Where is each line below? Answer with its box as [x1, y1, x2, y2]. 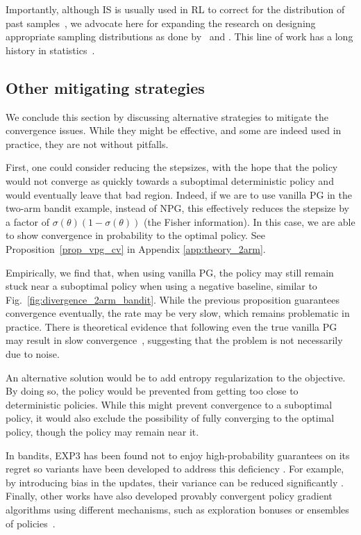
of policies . [6, 516, 56, 530]
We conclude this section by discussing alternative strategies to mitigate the [6, 109, 328, 124]
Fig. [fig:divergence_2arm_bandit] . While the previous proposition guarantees [6, 292, 339, 306]
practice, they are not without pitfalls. [6, 136, 169, 151]
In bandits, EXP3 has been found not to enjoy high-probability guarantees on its [6, 447, 350, 462]
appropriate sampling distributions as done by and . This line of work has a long [6, 29, 353, 44]
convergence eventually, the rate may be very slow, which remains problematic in [6, 306, 350, 320]
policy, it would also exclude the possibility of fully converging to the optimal [6, 411, 335, 425]
